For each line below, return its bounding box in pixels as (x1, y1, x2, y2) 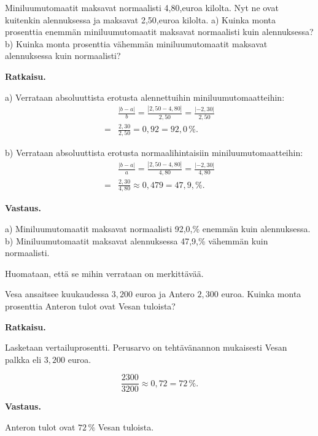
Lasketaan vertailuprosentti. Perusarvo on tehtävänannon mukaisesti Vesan (5, 341, 287, 354)
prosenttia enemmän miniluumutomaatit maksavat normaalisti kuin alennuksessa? (5, 25, 314, 38)
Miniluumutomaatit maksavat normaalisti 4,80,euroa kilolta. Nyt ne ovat (5, 1, 279, 14)
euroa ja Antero (135, 287, 195, 300)
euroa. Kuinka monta (221, 287, 301, 300)
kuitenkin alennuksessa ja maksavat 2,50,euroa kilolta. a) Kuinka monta (5, 13, 276, 26)
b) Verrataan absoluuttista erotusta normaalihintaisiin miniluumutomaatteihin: (5, 146, 303, 159)
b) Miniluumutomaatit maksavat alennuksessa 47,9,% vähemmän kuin (5, 234, 268, 247)
